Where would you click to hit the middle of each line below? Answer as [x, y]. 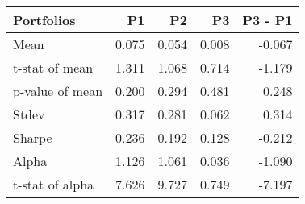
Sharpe [33, 137]
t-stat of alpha [54, 184]
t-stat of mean [53, 67]
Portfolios [44, 20]
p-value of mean [58, 91]
